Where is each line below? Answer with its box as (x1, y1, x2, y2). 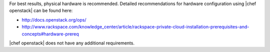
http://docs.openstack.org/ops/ (21, 16, 87, 22)
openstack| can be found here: (9, 7, 73, 13)
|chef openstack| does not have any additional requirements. (9, 40, 135, 46)
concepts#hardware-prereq (21, 30, 79, 37)
